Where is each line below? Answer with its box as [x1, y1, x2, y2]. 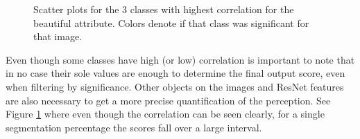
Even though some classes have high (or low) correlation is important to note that [6, 52, 355, 66]
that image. [33, 29, 82, 44]
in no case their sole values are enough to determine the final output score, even [6, 66, 345, 80]
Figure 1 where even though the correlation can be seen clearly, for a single [6, 106, 325, 121]
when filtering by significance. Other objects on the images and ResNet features [6, 79, 344, 93]
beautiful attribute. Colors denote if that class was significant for [33, 15, 309, 30]
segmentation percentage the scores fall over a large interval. [6, 120, 262, 134]
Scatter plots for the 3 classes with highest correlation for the [33, 2, 294, 16]
